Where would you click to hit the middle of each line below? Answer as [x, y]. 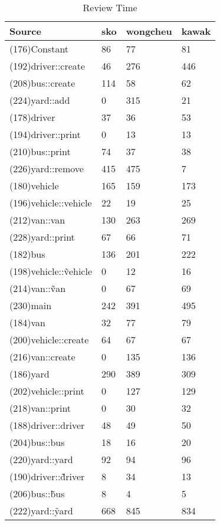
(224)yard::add [40, 100]
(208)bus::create [42, 83]
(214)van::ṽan [38, 288]
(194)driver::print [45, 134]
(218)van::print [40, 408]
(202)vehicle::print [47, 391]
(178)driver [32, 117]
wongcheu [149, 31]
